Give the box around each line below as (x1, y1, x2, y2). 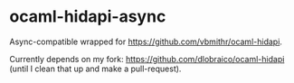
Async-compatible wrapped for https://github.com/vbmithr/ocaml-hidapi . (9, 36, 283, 47)
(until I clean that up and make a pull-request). (9, 63, 182, 74)
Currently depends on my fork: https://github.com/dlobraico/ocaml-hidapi (9, 53, 285, 64)
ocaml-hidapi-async (9, 6, 166, 27)
